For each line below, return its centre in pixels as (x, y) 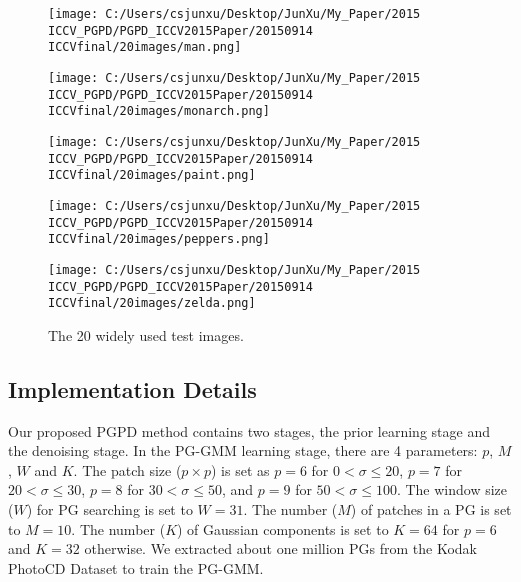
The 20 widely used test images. (146, 334)
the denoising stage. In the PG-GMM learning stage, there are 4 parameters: (243, 450)
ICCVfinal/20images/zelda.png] (152, 303)
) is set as (240, 469)
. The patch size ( (127, 469)
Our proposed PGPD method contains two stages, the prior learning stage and (249, 430)
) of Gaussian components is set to (283, 528)
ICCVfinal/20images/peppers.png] (159, 239)
